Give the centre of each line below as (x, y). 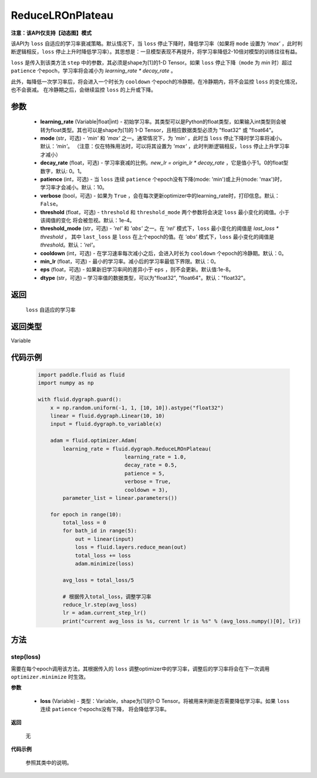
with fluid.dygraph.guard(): (80, 400)
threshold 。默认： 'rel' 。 (69, 245)
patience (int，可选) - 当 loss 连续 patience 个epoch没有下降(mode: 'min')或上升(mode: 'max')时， (163, 180)
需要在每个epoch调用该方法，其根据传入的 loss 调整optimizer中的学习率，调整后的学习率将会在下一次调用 (140, 668)
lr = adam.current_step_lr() (104, 613)
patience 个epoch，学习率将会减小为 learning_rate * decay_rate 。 (93, 71)
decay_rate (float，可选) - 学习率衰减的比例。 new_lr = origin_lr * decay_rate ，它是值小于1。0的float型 (164, 163)
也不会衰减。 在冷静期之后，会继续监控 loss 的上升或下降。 (84, 89)
